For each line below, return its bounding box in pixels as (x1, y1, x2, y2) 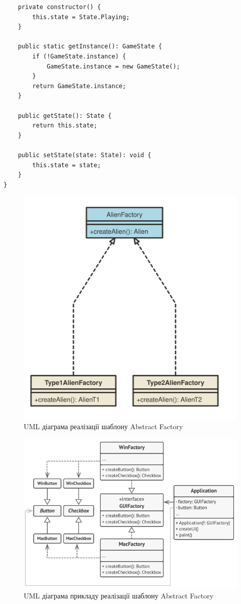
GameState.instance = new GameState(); (46, 62, 180, 70)
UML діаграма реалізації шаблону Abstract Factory (24, 421, 183, 431)
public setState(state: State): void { (18, 151, 151, 159)
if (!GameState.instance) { (32, 52, 126, 60)
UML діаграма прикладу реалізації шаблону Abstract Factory (24, 590, 214, 601)
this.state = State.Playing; (32, 13, 130, 21)
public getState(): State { (18, 112, 112, 119)
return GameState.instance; (32, 82, 126, 90)
